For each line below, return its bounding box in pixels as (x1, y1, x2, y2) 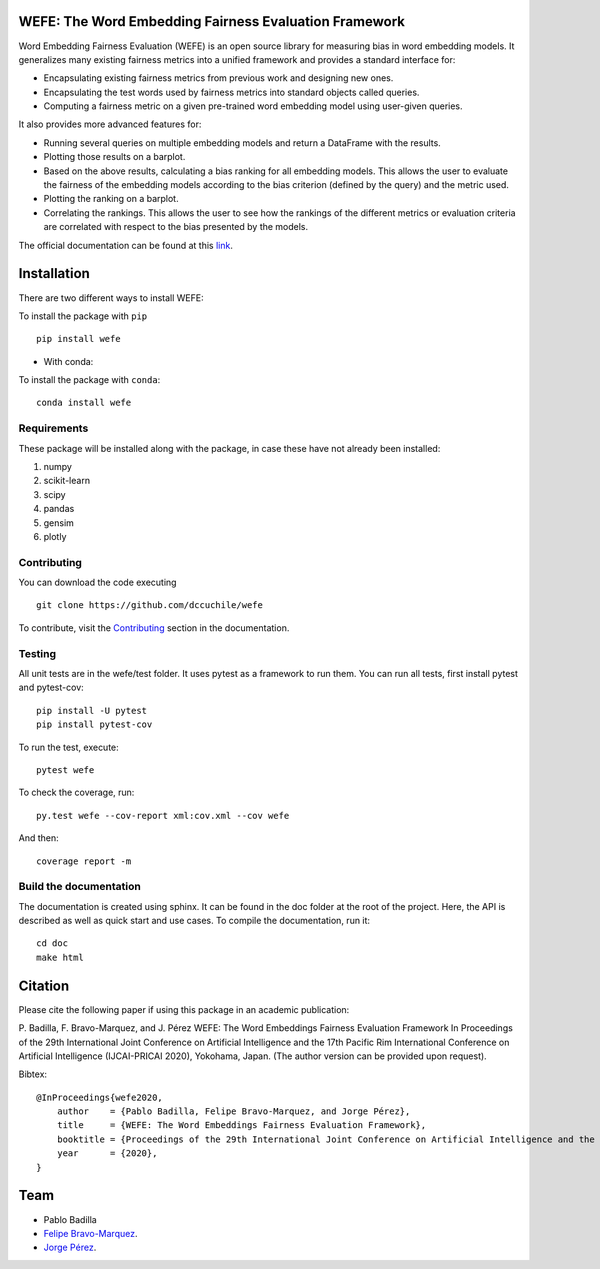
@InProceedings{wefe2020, (36, 1091, 164, 1103)
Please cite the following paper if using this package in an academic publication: (18, 1003, 350, 1015)
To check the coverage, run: (18, 786, 135, 799)
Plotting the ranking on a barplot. (43, 193, 179, 205)
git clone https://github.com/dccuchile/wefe (36, 600, 264, 611)
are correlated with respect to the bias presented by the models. (43, 221, 309, 233)
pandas (43, 503, 75, 515)
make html (36, 951, 84, 963)
